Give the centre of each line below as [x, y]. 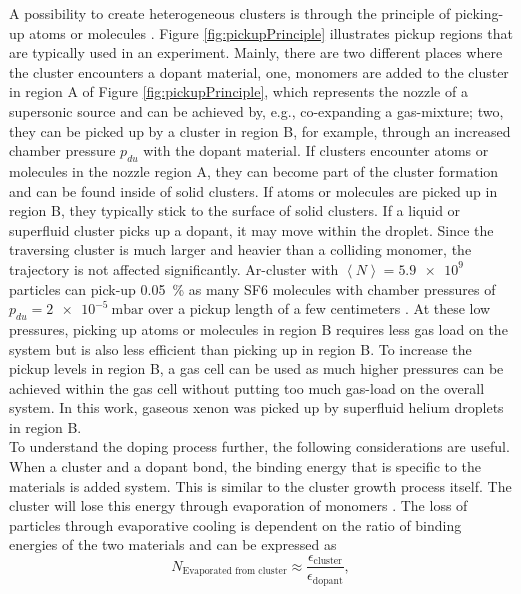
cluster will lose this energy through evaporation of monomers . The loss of [238, 505]
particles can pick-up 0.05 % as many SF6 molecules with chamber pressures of [252, 288]
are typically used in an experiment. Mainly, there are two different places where [256, 52]
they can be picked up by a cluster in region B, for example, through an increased [260, 130]
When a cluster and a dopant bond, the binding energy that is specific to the [245, 466]
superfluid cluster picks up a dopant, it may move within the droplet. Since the [251, 229]
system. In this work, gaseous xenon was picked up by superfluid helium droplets [256, 407]
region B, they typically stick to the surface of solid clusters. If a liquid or [235, 210]
